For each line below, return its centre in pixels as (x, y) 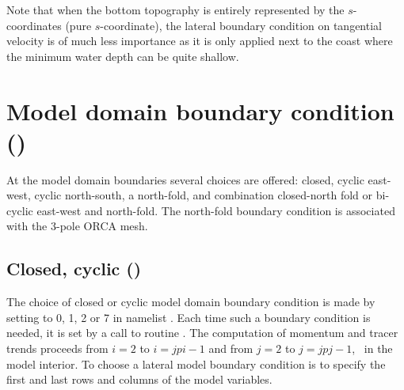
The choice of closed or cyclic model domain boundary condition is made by (191, 302)
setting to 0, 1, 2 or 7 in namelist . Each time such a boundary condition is (189, 317)
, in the (372, 348)
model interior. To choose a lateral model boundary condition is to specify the (196, 363)
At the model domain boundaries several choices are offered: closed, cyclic (185, 179)
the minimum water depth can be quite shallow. (123, 56)
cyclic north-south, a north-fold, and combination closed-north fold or (204, 195)
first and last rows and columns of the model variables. (139, 379)
